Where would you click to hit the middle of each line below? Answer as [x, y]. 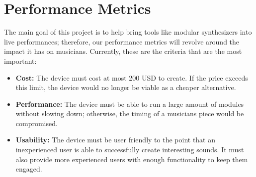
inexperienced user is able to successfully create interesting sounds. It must [130, 150]
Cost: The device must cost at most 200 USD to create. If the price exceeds [132, 77]
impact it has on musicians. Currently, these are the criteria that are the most [123, 51]
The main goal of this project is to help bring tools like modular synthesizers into [128, 32]
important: [20, 61]
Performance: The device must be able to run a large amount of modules [130, 104]
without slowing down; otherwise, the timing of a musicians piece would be [130, 113]
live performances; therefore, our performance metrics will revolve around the [122, 41]
